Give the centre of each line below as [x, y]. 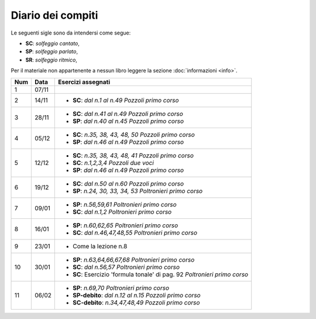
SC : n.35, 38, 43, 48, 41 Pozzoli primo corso [133, 155]
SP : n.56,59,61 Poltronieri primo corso [125, 204]
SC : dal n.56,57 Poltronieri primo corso [126, 267]
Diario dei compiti [54, 15]
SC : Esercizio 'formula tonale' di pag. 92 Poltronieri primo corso [161, 274]
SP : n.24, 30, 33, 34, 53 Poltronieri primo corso [138, 191]
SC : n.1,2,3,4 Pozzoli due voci [114, 163]
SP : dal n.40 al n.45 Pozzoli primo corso [128, 121]
